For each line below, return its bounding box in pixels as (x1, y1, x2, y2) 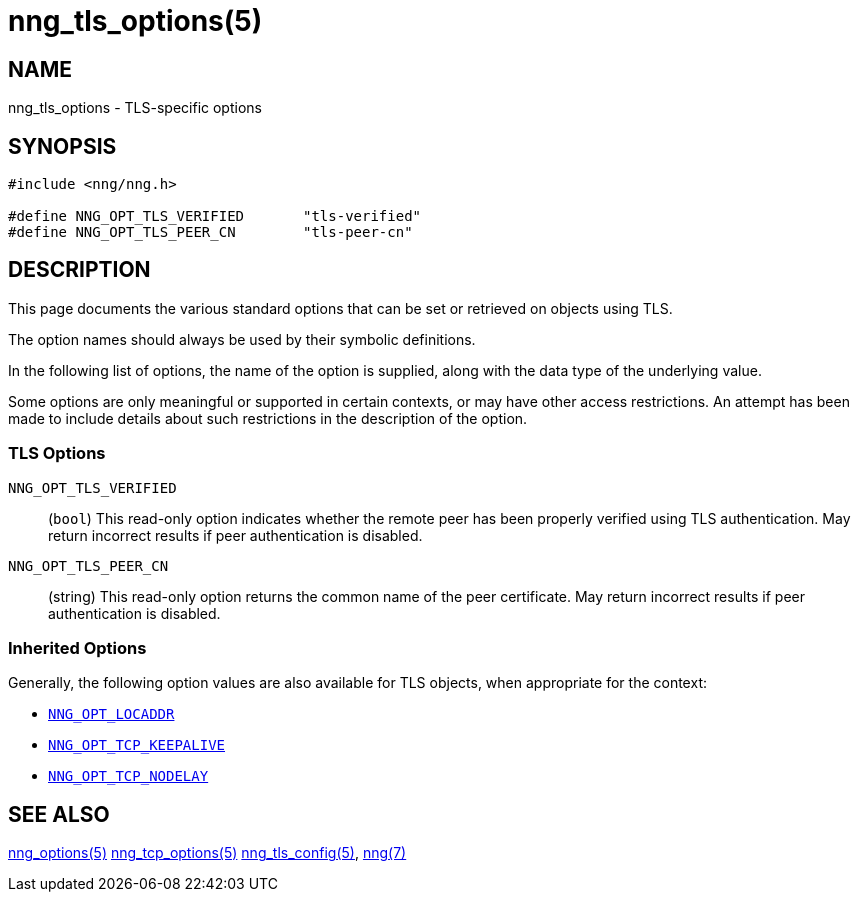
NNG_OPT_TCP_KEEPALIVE (48, 737, 226, 754)
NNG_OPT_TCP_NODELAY (48, 768, 209, 785)
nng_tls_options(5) (8, 4, 263, 38)
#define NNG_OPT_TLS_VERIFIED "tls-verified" (8, 208, 422, 225)
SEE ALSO (8, 801, 110, 827)
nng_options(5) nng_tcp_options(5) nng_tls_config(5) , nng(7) (8, 844, 407, 862)
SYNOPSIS (8, 133, 117, 159)
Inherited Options (8, 637, 147, 658)
